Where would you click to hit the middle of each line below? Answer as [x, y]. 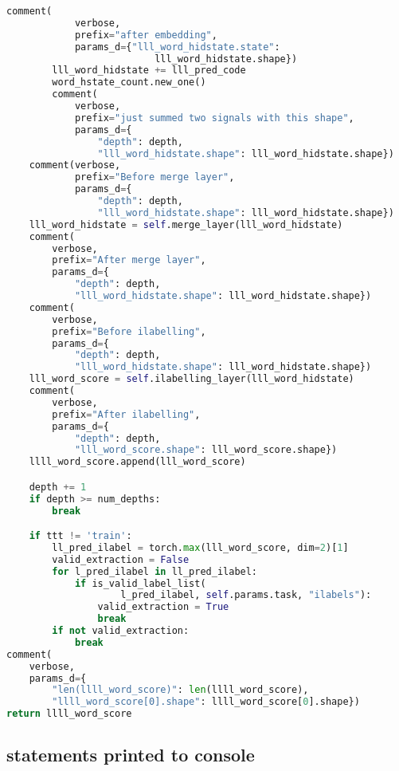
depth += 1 [58, 487]
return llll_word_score [69, 714]
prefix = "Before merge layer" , [155, 177]
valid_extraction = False [121, 559]
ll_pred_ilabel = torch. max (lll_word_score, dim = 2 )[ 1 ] [200, 547]
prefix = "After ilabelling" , [126, 414]
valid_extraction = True [163, 607]
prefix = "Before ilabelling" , [129, 331]
